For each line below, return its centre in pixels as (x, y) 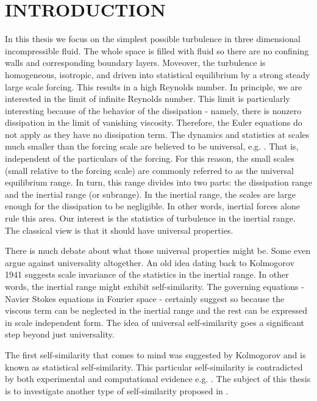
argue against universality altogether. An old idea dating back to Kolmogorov (150, 262)
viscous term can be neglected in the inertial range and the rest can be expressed (156, 310)
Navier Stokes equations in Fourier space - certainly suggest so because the (145, 298)
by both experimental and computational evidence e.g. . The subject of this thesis (158, 379)
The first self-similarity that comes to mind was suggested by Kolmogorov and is (155, 354)
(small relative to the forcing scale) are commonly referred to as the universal (149, 170)
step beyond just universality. (60, 334)
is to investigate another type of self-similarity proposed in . (117, 390)
